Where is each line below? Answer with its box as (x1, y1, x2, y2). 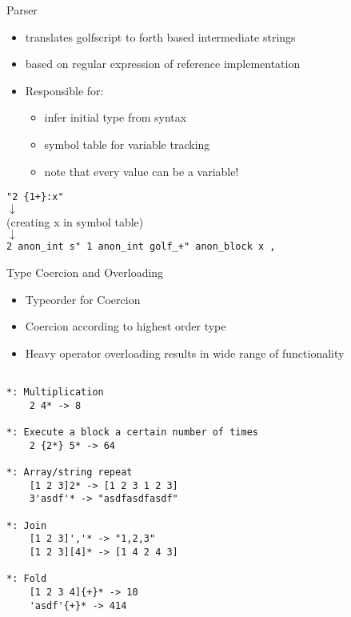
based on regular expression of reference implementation (25, 55, 301, 72)
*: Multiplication (6, 387, 104, 399)
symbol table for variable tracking (44, 135, 210, 152)
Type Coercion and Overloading (6, 264, 164, 281)
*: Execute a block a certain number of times (6, 427, 258, 439)
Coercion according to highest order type (25, 318, 226, 335)
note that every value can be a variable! (44, 162, 239, 179)
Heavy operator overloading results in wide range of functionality (25, 344, 345, 361)
